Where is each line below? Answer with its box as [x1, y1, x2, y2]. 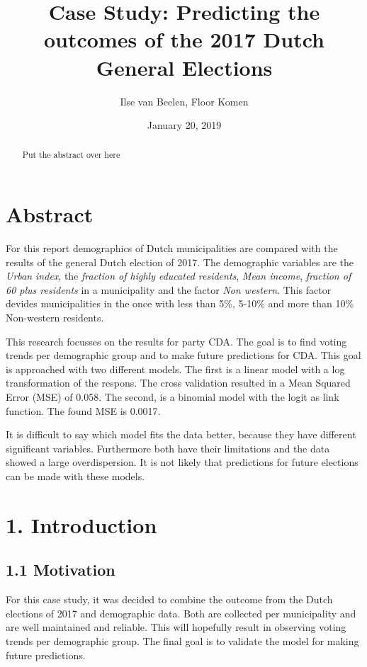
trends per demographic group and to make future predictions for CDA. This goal [6, 348, 361, 363]
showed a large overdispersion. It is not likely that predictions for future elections [6, 455, 358, 469]
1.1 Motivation [6, 559, 115, 581]
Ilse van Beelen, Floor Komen [120, 93, 249, 108]
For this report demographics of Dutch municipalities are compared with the [6, 241, 338, 256]
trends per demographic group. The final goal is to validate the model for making [6, 633, 359, 648]
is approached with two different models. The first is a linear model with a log [6, 361, 345, 376]
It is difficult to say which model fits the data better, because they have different [6, 427, 356, 442]
